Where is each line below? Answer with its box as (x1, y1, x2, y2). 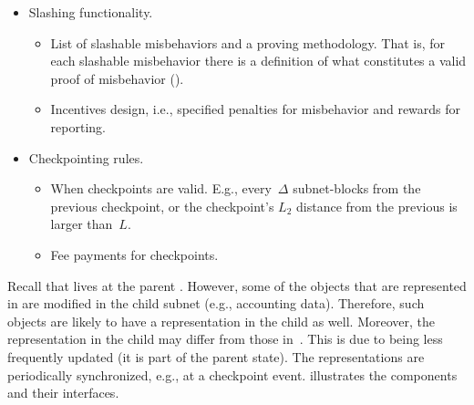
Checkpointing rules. (28, 148, 144, 167)
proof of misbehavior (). (50, 68, 184, 88)
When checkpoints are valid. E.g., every (50, 179, 272, 198)
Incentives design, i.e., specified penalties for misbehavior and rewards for (50, 99, 461, 119)
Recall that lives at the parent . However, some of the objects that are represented (7, 275, 467, 295)
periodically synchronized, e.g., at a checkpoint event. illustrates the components (7, 365, 458, 384)
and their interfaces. (7, 383, 119, 402)
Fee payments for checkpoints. (50, 244, 219, 264)
